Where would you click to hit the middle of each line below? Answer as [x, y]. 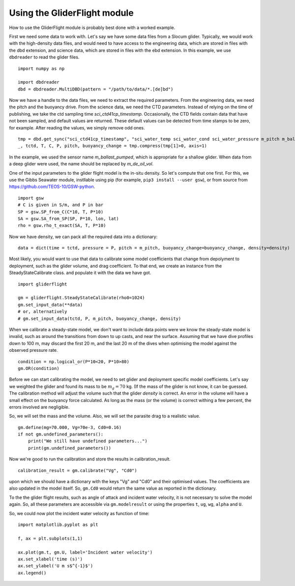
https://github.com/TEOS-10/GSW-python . [52, 186]
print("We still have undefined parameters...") [88, 441]
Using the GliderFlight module [71, 13]
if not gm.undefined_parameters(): [61, 434]
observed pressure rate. [34, 350]
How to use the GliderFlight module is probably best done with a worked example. [92, 28]
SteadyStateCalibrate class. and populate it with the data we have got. [80, 273]
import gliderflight [43, 284]
